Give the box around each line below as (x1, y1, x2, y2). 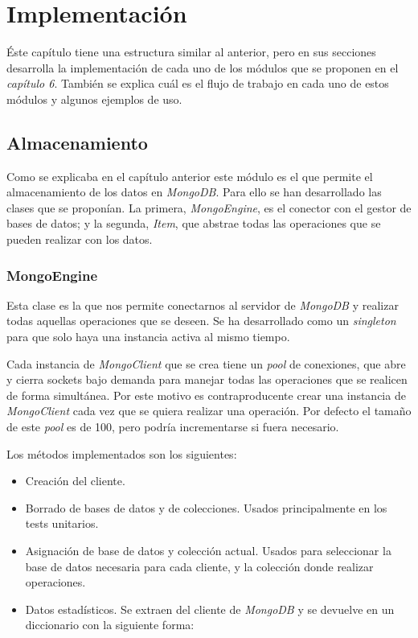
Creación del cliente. (25, 472, 125, 489)
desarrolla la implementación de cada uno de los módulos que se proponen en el (6, 59, 399, 76)
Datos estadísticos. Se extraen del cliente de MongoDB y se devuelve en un (25, 600, 395, 617)
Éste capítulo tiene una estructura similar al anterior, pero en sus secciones (6, 43, 376, 60)
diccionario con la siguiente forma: (25, 616, 195, 633)
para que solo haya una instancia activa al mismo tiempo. (6, 328, 290, 345)
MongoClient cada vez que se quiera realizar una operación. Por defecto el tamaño (6, 402, 412, 419)
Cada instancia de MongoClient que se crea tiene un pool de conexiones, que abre (6, 355, 406, 372)
